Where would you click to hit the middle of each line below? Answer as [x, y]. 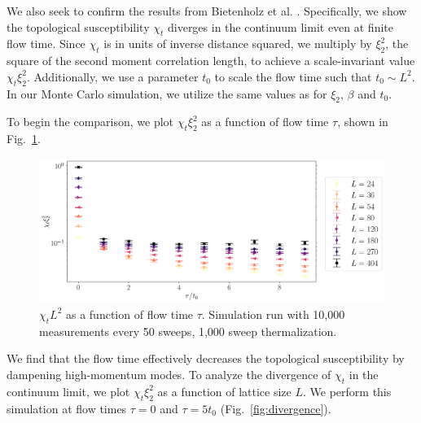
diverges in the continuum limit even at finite [280, 26]
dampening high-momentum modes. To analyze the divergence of [169, 374]
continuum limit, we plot [68, 391]
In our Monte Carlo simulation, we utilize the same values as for [167, 93]
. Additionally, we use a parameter [112, 76]
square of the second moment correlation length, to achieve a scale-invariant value [211, 61]
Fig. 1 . [24, 139]
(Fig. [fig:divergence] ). [276, 408]
